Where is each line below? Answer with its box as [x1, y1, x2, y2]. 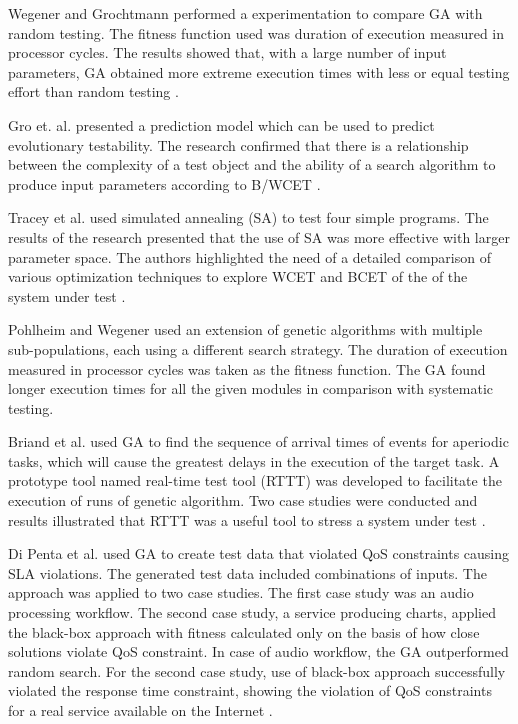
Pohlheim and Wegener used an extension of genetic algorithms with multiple [8, 319, 483, 340]
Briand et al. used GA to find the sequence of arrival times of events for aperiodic [8, 431, 509, 452]
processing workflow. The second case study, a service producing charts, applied [8, 602, 496, 623]
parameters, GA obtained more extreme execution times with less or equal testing [8, 61, 510, 82]
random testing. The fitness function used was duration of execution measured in [8, 22, 505, 43]
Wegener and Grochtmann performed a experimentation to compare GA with [8, 3, 483, 23]
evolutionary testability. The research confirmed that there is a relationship [8, 134, 469, 155]
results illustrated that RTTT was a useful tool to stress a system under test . [8, 509, 486, 530]
